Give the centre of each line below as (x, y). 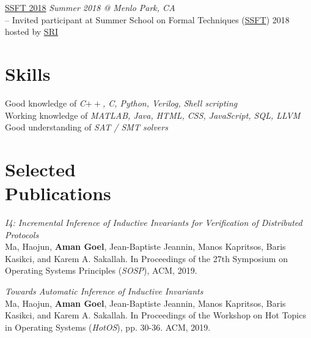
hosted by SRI (32, 32)
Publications (58, 193)
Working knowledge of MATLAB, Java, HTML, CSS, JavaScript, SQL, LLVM (153, 115)
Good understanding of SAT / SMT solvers (86, 127)
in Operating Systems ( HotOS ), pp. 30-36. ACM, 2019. (108, 327)
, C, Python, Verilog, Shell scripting (170, 103)
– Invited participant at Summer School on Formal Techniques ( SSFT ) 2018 (147, 19)
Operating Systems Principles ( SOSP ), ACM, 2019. (101, 270)
